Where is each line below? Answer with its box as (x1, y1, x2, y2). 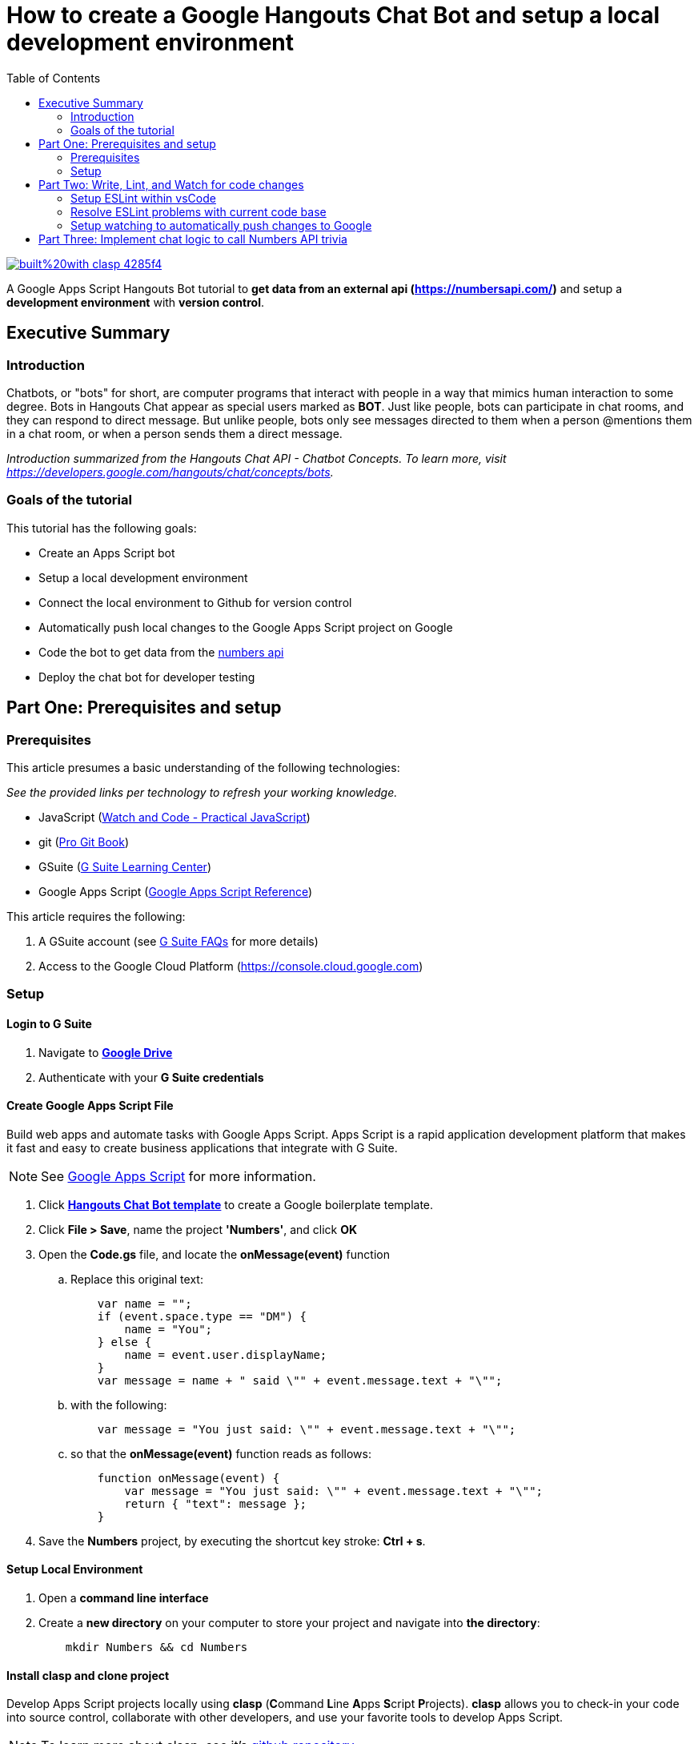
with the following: (70, 1397, 167, 1412)
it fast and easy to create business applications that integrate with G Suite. (6, 1140, 398, 1155)
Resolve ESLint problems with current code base (70, 204, 327, 219)
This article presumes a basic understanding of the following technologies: (6, 760, 400, 774)
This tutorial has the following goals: (6, 520, 197, 535)
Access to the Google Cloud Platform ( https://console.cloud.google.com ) (38, 958, 423, 973)
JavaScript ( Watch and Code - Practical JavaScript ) (38, 810, 311, 824)
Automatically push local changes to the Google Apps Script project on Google (38, 620, 453, 634)
